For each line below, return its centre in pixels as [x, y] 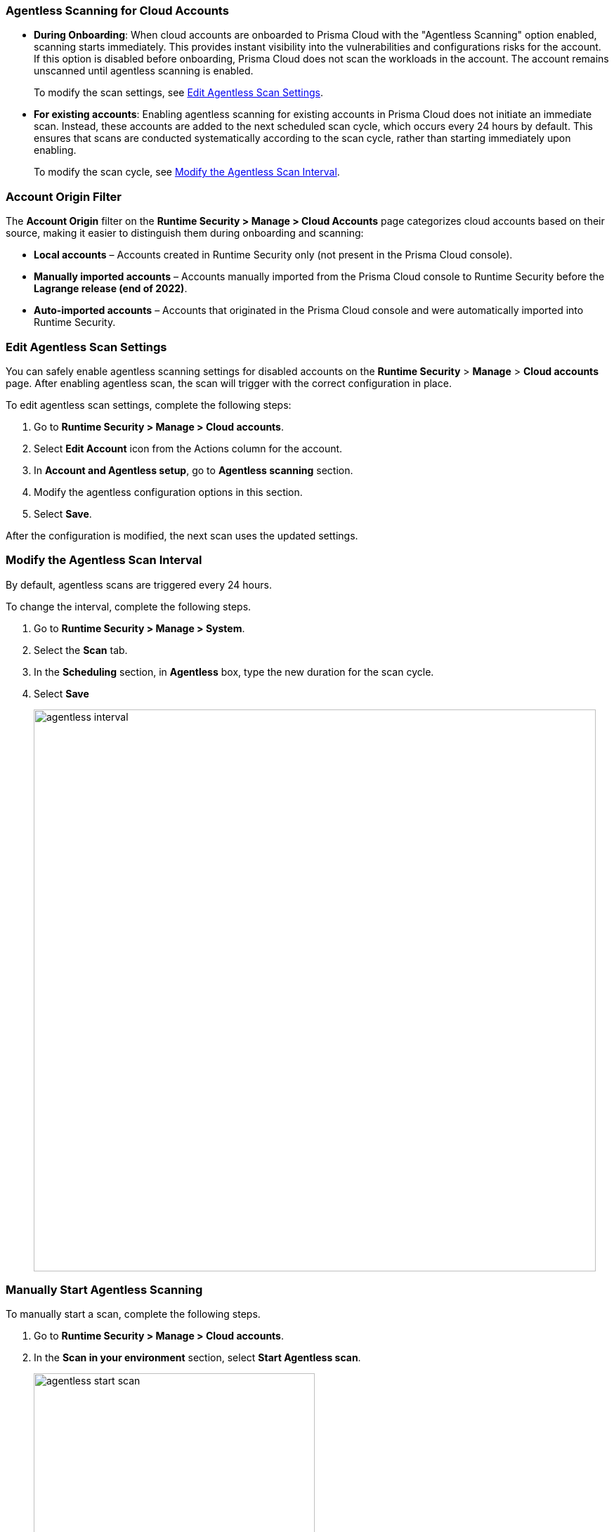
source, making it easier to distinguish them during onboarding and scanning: [185, 233]
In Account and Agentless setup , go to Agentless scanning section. [194, 470]
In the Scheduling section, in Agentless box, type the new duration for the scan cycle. [234, 672]
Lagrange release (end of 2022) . [111, 289]
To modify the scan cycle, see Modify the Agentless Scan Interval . [187, 172]
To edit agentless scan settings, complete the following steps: [149, 405]
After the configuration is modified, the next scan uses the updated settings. [182, 535]
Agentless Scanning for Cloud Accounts [117, 11]
